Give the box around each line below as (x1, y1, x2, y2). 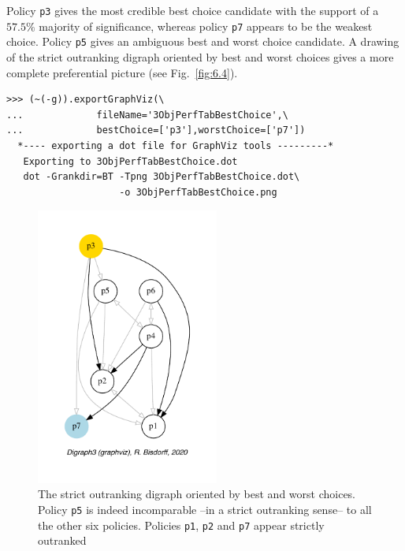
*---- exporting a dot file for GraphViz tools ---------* (17, 140, 334, 151)
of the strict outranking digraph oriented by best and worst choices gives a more (6, 48, 394, 65)
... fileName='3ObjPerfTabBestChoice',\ (6, 109, 288, 121)
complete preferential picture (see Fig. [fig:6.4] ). (6, 64, 238, 80)
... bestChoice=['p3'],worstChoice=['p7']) (6, 125, 306, 136)
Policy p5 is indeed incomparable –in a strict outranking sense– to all (38, 501, 372, 517)
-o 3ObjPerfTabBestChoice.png (119, 186, 277, 198)
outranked (38, 532, 87, 549)
